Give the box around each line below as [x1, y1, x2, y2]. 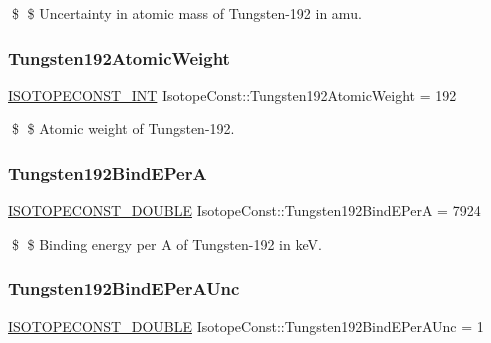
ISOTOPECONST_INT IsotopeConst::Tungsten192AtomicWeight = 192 [8, 84, 457, 105]
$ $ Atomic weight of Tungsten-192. [11, 118, 235, 139]
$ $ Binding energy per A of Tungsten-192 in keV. [11, 233, 322, 254]
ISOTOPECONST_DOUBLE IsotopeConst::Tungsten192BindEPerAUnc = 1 [8, 315, 484, 336]
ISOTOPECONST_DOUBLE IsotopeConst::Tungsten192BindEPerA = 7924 [8, 200, 481, 221]
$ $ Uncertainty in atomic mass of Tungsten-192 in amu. [11, 3, 362, 23]
